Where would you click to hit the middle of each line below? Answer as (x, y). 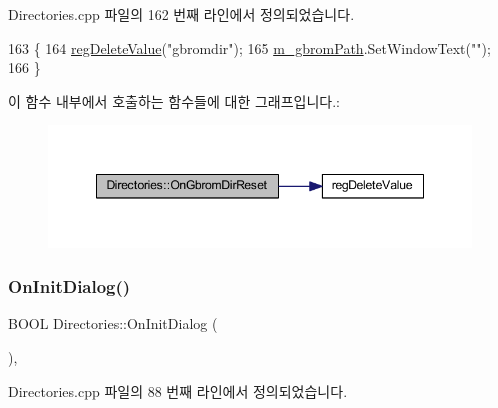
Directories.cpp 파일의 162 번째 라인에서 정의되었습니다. (181, 14)
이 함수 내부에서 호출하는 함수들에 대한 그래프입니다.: (174, 100)
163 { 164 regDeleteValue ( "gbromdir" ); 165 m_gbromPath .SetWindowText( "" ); (249, 47)
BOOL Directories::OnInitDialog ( (113, 323)
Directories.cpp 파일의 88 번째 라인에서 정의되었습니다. (178, 390)
